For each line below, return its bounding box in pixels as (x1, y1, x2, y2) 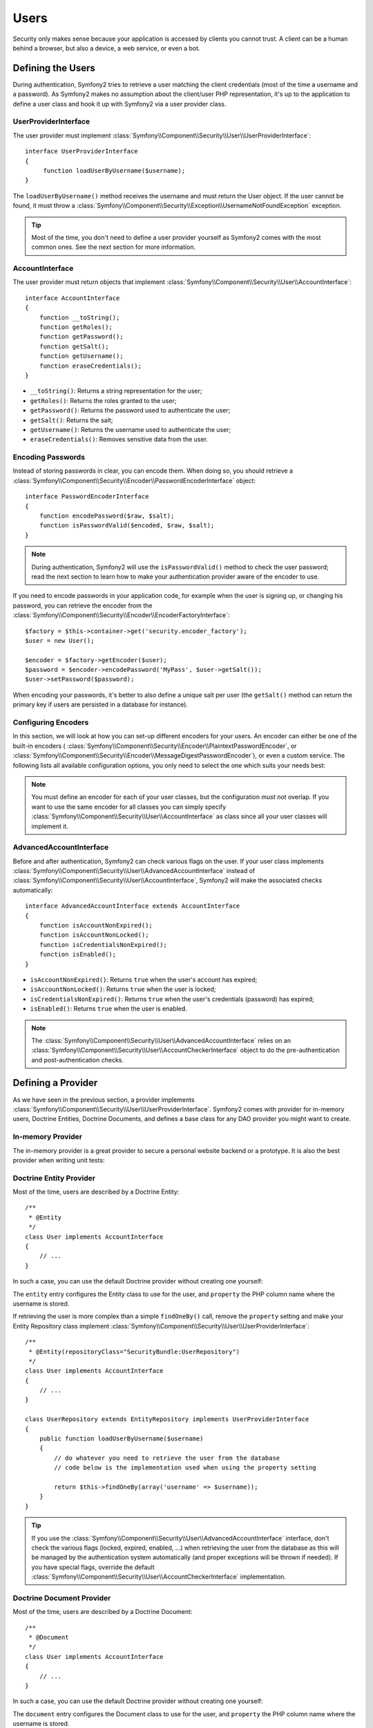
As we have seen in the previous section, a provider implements (12, 1096, 195, 1104)
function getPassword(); (39, 332, 124, 341)
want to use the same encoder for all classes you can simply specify (31, 802, 227, 811)
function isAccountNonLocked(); (39, 931, 149, 939)
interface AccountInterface (25, 294, 120, 302)
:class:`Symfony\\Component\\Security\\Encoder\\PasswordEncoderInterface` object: (12, 476, 256, 485)
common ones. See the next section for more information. (31, 243, 196, 252)
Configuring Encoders (12, 717, 89, 727)
